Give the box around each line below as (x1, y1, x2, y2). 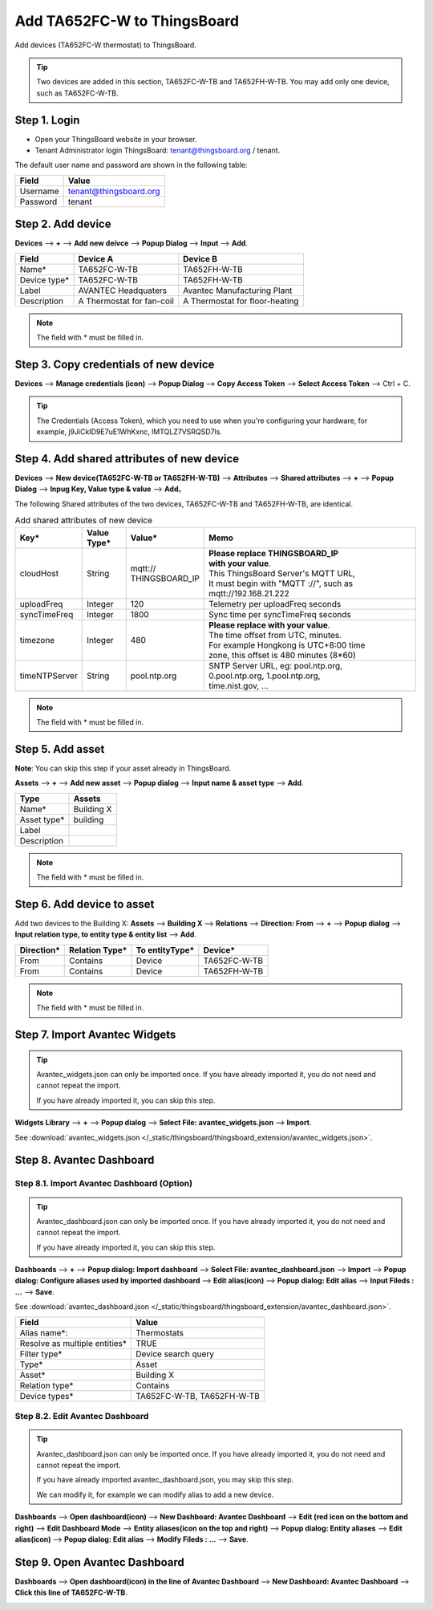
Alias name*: (19, 1327, 68, 1338)
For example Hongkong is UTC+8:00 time (208, 639, 366, 650)
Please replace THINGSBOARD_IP (208, 547, 338, 559)
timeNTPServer (19, 670, 78, 681)
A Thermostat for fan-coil (78, 295, 174, 307)
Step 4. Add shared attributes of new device (14, 452, 240, 466)
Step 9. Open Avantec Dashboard (14, 1555, 184, 1569)
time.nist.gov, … (208, 680, 269, 691)
